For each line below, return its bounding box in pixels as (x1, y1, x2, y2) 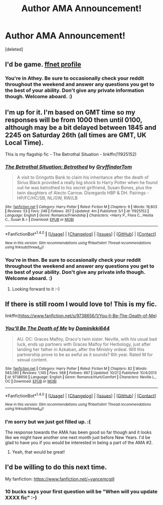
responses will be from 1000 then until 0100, (5, 116, 142, 124)
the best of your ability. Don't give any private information (5, 87, 145, 94)
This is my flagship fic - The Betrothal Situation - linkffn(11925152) (5, 151, 137, 157)
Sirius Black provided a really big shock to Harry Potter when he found (16, 180, 158, 185)
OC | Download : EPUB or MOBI (5, 379, 57, 384)
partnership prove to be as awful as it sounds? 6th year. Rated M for (16, 352, 153, 357)
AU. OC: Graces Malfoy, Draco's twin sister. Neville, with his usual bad (16, 336, 157, 342)
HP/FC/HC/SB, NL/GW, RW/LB (16, 195, 78, 201)
